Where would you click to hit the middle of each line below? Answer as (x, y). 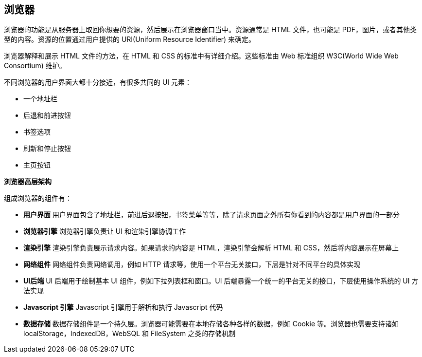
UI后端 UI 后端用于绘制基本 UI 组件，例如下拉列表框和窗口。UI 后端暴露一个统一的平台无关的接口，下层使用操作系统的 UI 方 (221, 281)
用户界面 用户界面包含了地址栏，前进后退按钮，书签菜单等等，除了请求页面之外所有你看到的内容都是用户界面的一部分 (211, 215)
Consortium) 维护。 (35, 66)
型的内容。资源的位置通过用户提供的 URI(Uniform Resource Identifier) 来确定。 (130, 39)
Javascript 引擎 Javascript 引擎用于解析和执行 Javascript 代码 (123, 307)
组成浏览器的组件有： (38, 198)
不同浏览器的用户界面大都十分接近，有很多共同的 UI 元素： (98, 82)
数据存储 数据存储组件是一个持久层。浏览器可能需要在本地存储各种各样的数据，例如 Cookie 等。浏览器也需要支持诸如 (211, 324)
